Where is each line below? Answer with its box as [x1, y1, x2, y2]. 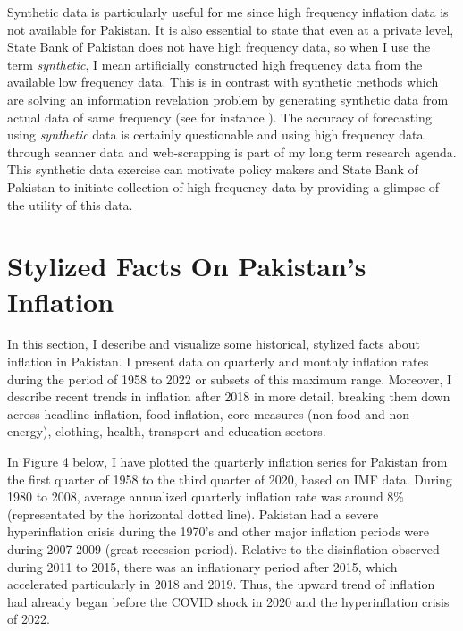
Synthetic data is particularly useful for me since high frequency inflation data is [7, 3, 449, 21]
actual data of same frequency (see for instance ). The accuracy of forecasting [7, 107, 432, 126]
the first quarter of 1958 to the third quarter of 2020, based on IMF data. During [7, 469, 452, 488]
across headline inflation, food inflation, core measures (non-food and [7, 404, 385, 423]
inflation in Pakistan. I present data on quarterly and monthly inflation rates [7, 352, 429, 371]
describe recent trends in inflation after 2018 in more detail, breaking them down [7, 387, 450, 406]
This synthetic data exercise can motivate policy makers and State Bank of [7, 160, 418, 179]
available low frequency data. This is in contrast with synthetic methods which [7, 72, 439, 91]
